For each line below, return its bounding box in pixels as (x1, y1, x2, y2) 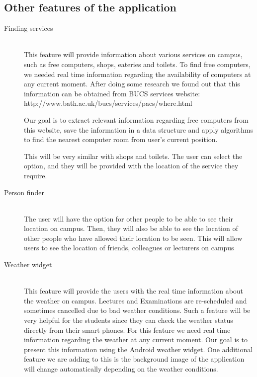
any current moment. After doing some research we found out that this (24, 78, 240, 89)
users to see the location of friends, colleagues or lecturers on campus (24, 242, 234, 253)
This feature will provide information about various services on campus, (24, 49, 243, 60)
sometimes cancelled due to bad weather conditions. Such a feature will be (24, 305, 251, 315)
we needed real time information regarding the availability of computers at (24, 69, 251, 79)
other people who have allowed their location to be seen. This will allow (24, 232, 243, 243)
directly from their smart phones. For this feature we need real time (24, 324, 231, 335)
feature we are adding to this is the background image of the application (24, 354, 245, 364)
